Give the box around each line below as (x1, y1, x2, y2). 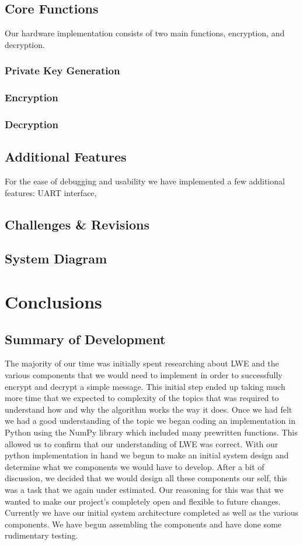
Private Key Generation (5, 63, 120, 78)
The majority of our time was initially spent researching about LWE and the (5, 357, 279, 369)
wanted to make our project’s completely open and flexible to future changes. (5, 495, 281, 507)
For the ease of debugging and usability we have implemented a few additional (5, 175, 285, 187)
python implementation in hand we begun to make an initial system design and (5, 449, 289, 461)
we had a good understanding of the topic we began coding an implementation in (5, 414, 295, 427)
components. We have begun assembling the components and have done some (5, 517, 282, 530)
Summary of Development (5, 330, 166, 348)
